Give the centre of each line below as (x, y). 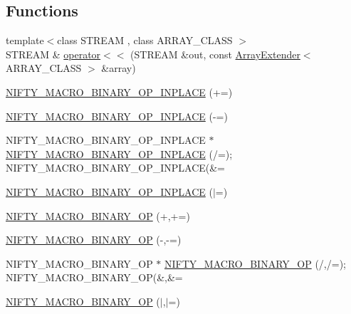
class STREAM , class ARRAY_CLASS (145, 40)
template (25, 40)
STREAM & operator (53, 54)
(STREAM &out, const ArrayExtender (215, 54)
